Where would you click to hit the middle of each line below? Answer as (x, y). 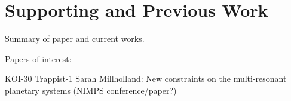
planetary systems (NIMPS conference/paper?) (91, 90)
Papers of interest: (38, 58)
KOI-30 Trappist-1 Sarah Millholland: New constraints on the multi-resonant (146, 79)
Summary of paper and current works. (75, 39)
